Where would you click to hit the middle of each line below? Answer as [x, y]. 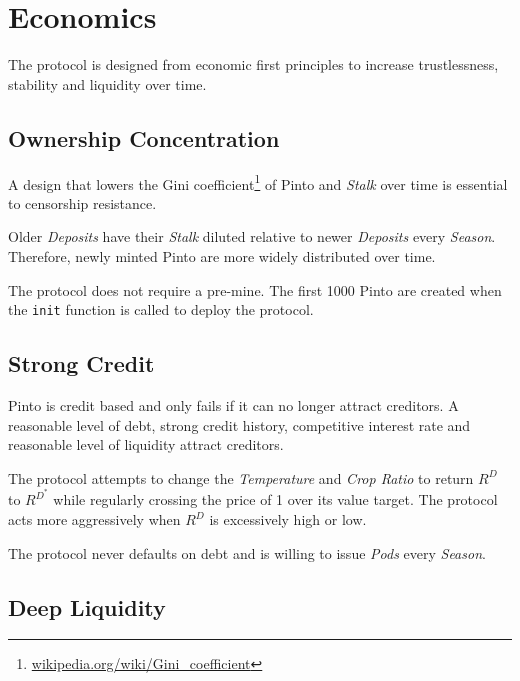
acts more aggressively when [94, 519]
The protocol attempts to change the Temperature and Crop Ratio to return [241, 477]
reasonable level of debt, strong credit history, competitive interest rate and [239, 424]
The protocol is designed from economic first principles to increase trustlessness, [253, 64]
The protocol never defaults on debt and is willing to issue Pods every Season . [247, 552]
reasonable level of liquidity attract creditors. [146, 444]
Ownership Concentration [144, 137]
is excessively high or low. [288, 519]
